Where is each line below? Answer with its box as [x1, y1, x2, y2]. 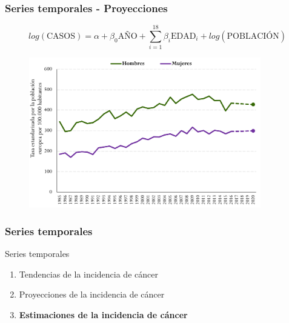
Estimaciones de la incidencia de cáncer [19, 308, 188, 321]
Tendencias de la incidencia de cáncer [19, 267, 158, 280]
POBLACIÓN [227, 32, 279, 41]
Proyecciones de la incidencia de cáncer [19, 288, 165, 301]
